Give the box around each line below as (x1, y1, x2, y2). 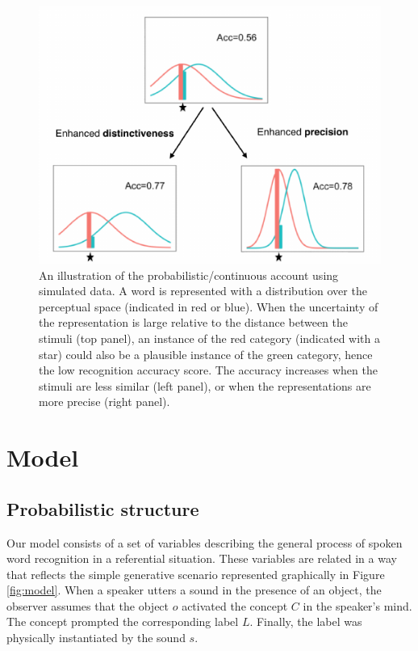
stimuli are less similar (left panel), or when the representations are (39, 377, 371, 394)
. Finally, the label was (249, 613, 362, 630)
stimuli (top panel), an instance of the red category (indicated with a (39, 329, 380, 346)
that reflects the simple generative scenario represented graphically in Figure (6, 565, 385, 582)
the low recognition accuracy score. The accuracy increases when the (39, 361, 378, 378)
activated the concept (182, 597, 288, 614)
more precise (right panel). (39, 393, 170, 410)
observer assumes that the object (6, 597, 169, 614)
